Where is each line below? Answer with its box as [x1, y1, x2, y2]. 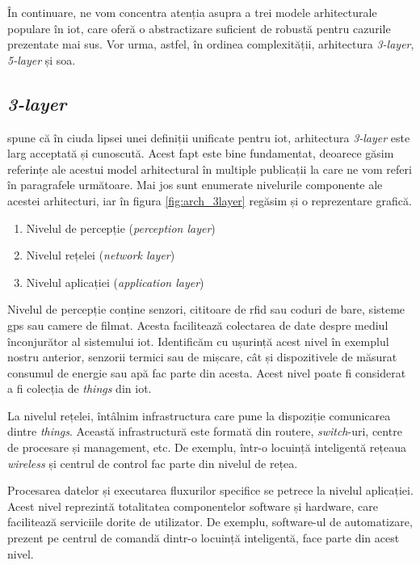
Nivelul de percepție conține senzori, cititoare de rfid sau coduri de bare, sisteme [7, 301, 405, 318]
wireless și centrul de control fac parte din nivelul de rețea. [7, 454, 298, 471]
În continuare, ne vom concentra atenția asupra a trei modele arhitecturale [7, 4, 377, 20]
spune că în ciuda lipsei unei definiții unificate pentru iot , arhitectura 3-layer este [7, 129, 410, 145]
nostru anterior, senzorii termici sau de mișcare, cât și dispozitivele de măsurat [7, 348, 397, 365]
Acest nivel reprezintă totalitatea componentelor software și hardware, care [7, 497, 378, 514]
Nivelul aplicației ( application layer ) [26, 273, 204, 290]
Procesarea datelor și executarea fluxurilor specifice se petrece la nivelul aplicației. [7, 482, 414, 499]
